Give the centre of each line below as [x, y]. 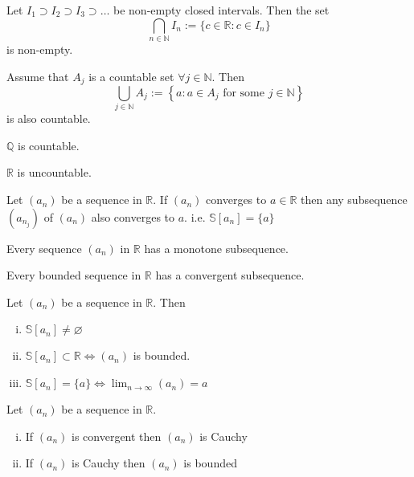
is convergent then [117, 436]
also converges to [133, 216]
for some [244, 93]
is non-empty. [40, 49]
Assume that [38, 76]
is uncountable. [54, 172]
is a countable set [131, 76]
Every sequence [44, 248]
